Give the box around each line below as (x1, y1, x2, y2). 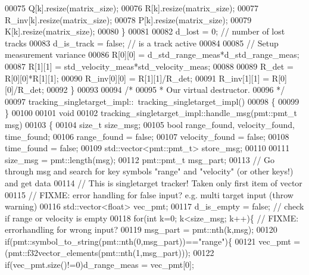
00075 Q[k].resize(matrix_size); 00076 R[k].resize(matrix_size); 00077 (5, 2, 259, 14)
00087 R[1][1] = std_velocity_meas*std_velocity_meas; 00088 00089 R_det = (5, 60, 294, 72)
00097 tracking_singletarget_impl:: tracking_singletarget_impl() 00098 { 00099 (5, 95, 299, 107)
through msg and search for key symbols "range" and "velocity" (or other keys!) (5, 165, 294, 177)
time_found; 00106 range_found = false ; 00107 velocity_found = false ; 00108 (5, 130, 289, 142)
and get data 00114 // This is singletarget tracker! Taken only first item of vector (5, 176, 302, 189)
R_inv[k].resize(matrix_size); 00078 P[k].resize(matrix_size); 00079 (5, 13, 252, 26)
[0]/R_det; (5, 83, 44, 96)
